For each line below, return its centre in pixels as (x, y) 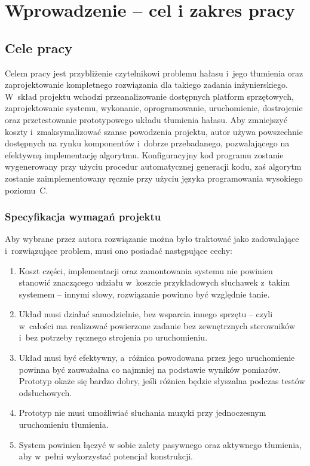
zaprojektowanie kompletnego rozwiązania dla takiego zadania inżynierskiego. (146, 85)
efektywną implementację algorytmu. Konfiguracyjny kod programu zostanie (144, 154)
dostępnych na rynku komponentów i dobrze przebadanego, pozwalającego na (147, 143)
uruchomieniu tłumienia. (64, 424)
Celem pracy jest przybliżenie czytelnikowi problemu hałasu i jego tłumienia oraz (154, 73)
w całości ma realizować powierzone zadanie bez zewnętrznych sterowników (157, 325)
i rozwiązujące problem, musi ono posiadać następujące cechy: (119, 250)
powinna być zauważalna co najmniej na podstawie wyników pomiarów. (150, 369)
